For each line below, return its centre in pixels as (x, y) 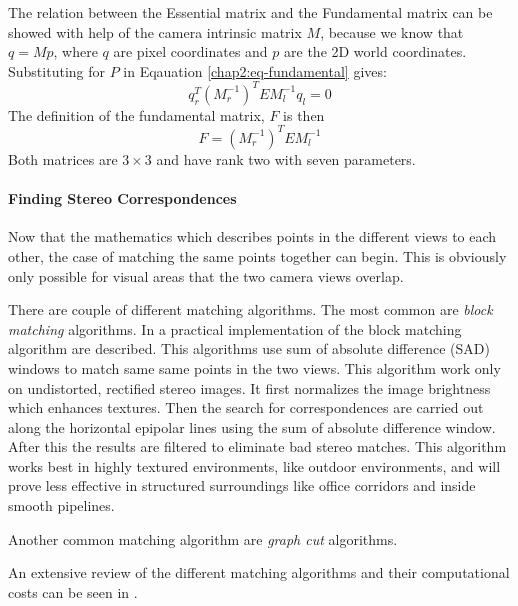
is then (304, 114)
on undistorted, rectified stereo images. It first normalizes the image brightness (249, 387)
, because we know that (392, 31)
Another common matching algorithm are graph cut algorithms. (203, 538)
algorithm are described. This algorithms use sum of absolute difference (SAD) (249, 348)
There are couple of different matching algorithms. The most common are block (250, 309)
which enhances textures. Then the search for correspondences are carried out (246, 407)
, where (75, 51)
